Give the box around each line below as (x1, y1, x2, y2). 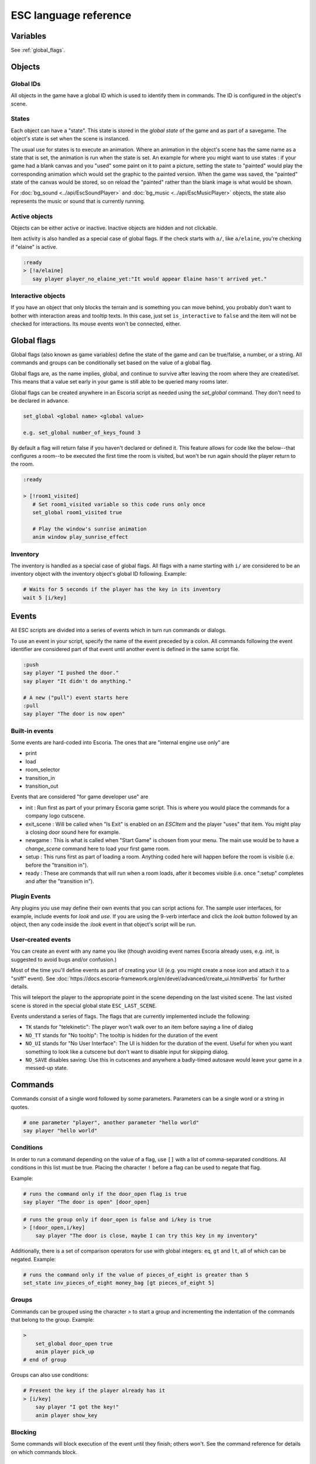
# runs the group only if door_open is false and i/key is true (23, 1216, 212, 1223)
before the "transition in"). (25, 861, 89, 868)
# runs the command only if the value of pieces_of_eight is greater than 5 (23, 1271, 249, 1278)
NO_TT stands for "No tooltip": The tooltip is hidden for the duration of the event (25, 1031, 218, 1039)
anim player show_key (35, 1412, 98, 1418)
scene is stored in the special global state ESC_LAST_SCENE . (11, 1002, 157, 1009)
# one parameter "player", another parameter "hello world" (23, 1119, 200, 1126)
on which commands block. (11, 1448, 77, 1455)
